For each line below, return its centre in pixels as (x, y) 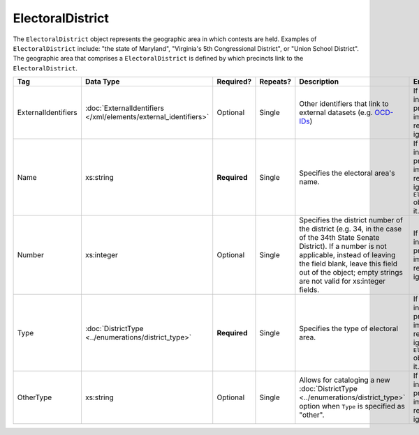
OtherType (35, 397)
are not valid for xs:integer (342, 281)
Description (319, 82)
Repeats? (275, 82)
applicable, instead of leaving (347, 255)
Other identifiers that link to (344, 104)
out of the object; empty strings (351, 273)
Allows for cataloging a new (345, 380)
